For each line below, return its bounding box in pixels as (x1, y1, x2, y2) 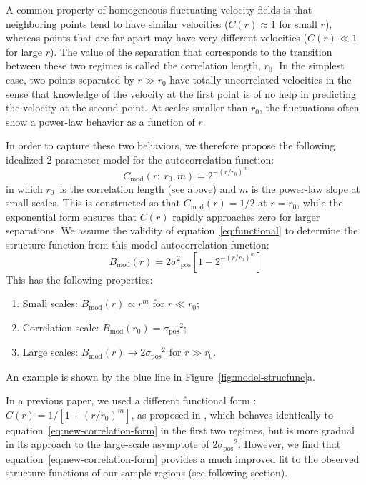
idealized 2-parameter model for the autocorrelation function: (6, 151, 274, 166)
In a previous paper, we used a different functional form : (6, 393, 257, 408)
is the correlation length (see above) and (59, 181, 237, 196)
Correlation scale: (22, 319, 99, 334)
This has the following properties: (6, 271, 153, 286)
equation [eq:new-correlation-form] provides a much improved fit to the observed (6, 451, 360, 466)
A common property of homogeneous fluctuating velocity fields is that (6, 2, 312, 16)
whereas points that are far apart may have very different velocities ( (6, 30, 307, 45)
